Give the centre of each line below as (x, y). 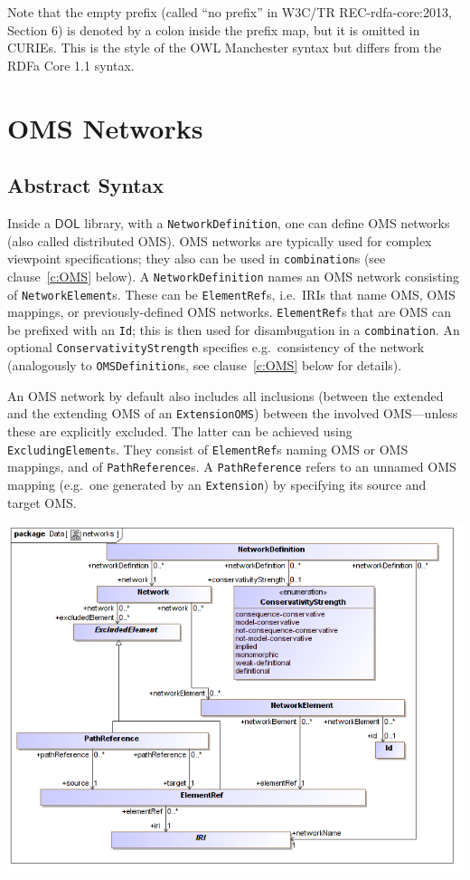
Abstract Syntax (86, 185)
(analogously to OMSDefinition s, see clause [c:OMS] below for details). (205, 365)
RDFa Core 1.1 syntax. (71, 65)
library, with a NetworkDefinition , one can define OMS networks (267, 222)
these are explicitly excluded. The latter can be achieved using (180, 431)
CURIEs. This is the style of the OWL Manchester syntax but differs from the (225, 48)
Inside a (29, 222)
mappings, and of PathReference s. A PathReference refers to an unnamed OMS (232, 467)
